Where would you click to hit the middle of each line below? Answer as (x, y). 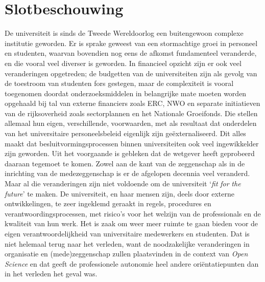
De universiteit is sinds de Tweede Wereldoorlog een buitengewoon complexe (124, 33)
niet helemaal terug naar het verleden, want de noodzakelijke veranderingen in (127, 243)
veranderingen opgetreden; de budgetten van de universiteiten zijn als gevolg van (131, 73)
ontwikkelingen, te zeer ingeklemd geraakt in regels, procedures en (108, 203)
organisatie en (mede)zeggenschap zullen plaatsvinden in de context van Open (126, 254)
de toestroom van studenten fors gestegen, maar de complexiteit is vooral (119, 83)
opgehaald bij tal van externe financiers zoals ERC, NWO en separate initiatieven (132, 103)
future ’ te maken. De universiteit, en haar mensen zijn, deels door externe (119, 193)
